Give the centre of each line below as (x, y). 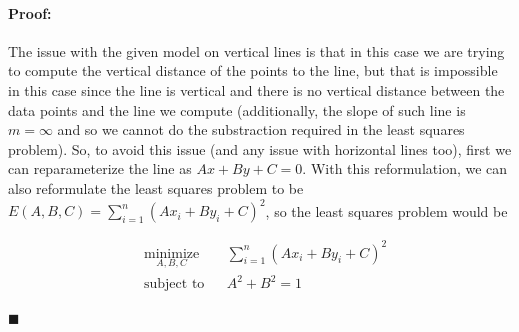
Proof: (30, 12)
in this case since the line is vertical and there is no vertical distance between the (256, 89)
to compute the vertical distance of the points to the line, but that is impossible (253, 70)
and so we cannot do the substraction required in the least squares (261, 129)
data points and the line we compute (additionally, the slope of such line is (237, 109)
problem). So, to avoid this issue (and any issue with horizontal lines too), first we (260, 148)
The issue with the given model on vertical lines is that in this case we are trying (256, 50)
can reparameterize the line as (100, 168)
